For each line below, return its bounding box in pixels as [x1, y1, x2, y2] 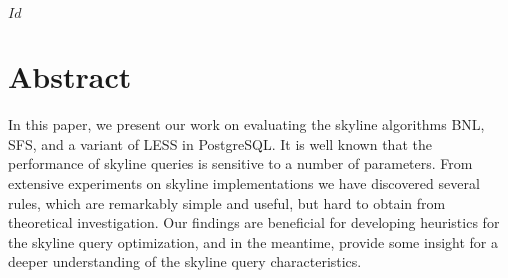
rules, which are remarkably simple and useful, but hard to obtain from [8, 192, 446, 213]
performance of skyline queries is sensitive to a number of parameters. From [8, 153, 473, 174]
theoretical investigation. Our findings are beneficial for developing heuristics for [8, 212, 500, 233]
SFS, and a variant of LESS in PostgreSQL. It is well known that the [8, 133, 432, 154]
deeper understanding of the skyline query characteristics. [8, 251, 362, 272]
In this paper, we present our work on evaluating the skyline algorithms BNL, [8, 114, 485, 135]
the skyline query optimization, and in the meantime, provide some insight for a [8, 231, 498, 252]
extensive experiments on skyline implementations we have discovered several [8, 172, 480, 193]
